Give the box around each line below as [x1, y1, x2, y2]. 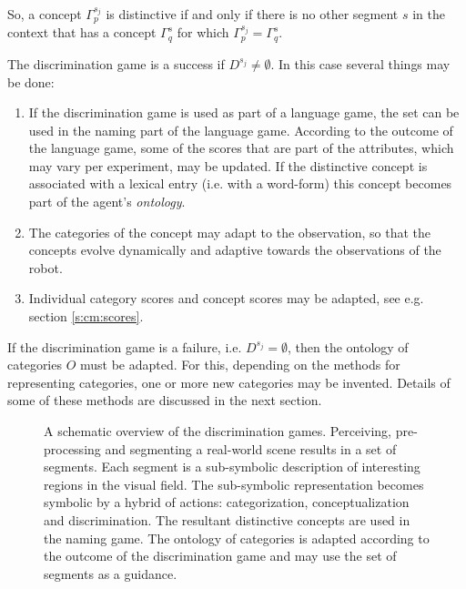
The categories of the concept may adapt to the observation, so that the [28, 222, 431, 241]
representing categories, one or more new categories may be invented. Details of [7, 372, 451, 391]
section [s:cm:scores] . [28, 307, 144, 326]
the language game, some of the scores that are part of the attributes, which [28, 138, 454, 157]
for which [177, 23, 229, 42]
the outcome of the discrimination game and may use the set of [44, 546, 397, 565]
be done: [7, 72, 55, 91]
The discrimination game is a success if [7, 54, 225, 73]
